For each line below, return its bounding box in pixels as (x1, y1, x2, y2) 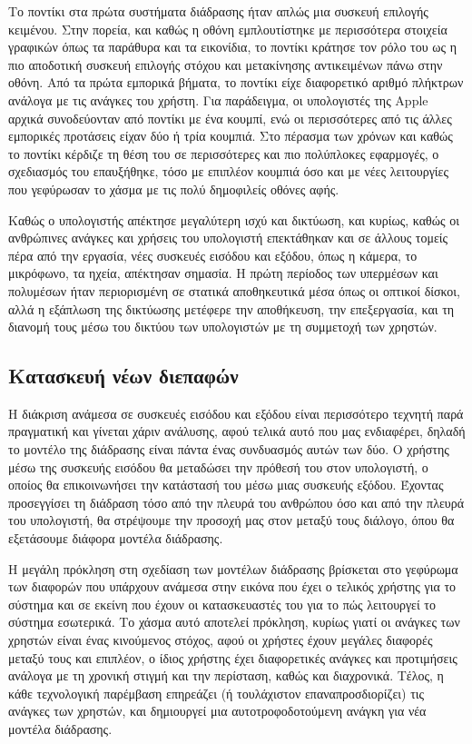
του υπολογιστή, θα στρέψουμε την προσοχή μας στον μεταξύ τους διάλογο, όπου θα (8, 511, 455, 530)
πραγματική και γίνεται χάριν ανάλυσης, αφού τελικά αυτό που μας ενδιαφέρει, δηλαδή (8, 422, 466, 441)
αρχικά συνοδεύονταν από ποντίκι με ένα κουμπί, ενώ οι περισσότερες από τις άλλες (8, 108, 452, 127)
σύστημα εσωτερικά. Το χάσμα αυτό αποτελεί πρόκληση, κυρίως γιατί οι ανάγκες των (8, 612, 460, 631)
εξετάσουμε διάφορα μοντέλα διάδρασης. (8, 529, 223, 548)
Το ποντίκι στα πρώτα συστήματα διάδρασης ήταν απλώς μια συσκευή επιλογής (8, 2, 428, 20)
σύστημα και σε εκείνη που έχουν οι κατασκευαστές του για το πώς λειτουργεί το (8, 594, 436, 613)
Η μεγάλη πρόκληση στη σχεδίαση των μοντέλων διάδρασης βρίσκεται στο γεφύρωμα (8, 559, 458, 578)
